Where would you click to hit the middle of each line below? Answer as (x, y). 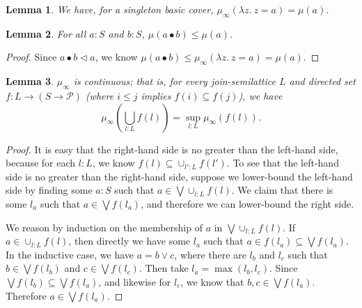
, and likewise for (135, 281)
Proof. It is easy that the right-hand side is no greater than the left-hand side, (172, 149)
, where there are (210, 254)
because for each (41, 163)
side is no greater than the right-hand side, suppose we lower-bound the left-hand (179, 176)
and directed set (322, 81)
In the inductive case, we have (70, 254)
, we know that (212, 281)
